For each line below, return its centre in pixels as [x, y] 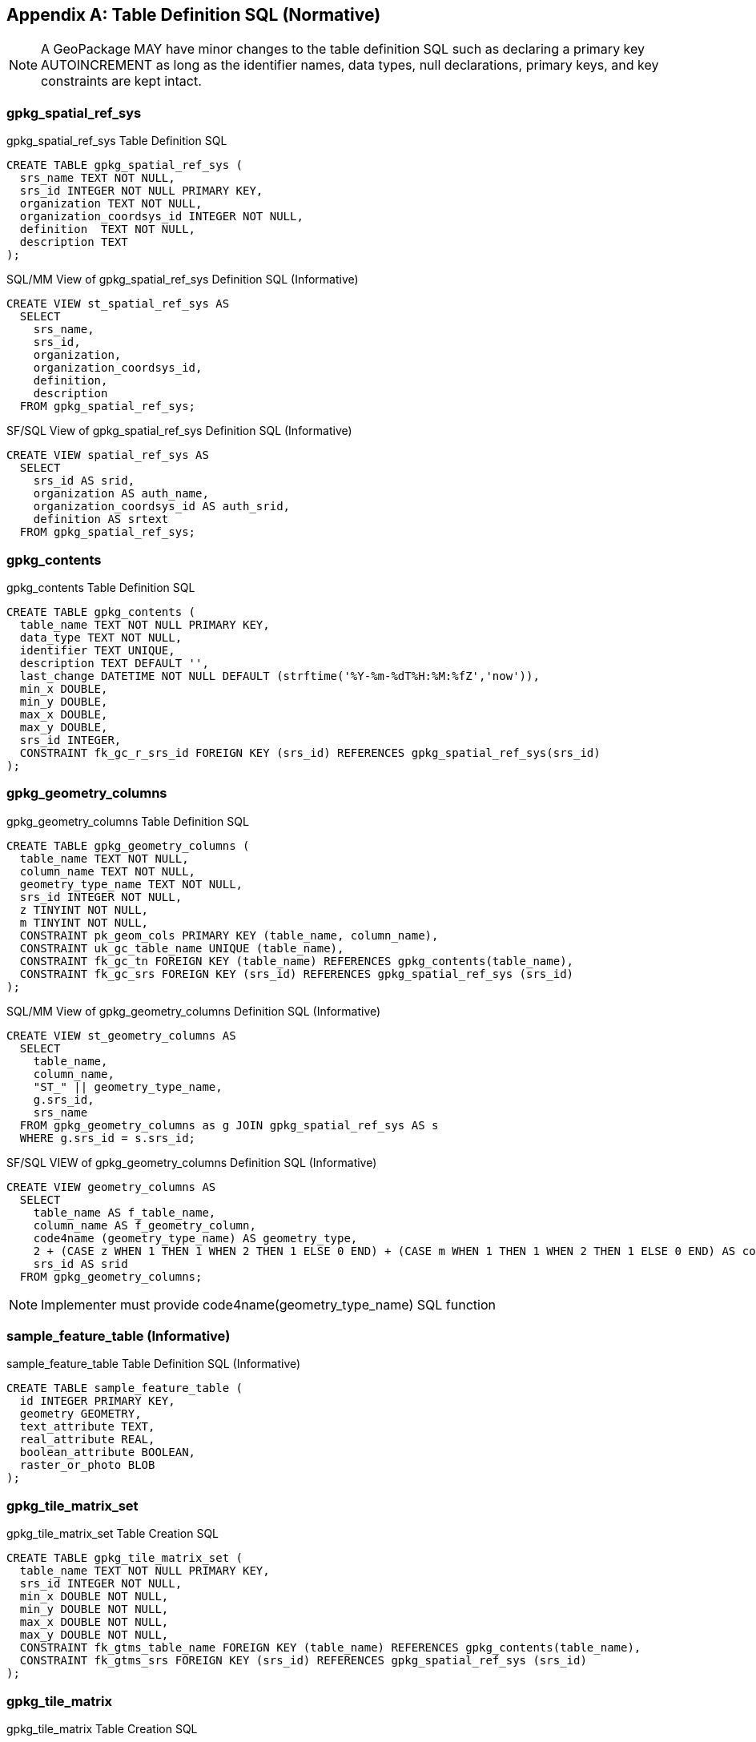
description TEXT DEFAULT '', [114, 663]
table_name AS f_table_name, [125, 1212]
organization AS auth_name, [121, 494]
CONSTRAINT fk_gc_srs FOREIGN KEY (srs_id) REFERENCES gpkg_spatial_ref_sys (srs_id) [297, 974]
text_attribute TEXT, [87, 1427]
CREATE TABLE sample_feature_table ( [125, 1388]
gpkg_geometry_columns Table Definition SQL [128, 821]
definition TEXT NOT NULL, [108, 229]
